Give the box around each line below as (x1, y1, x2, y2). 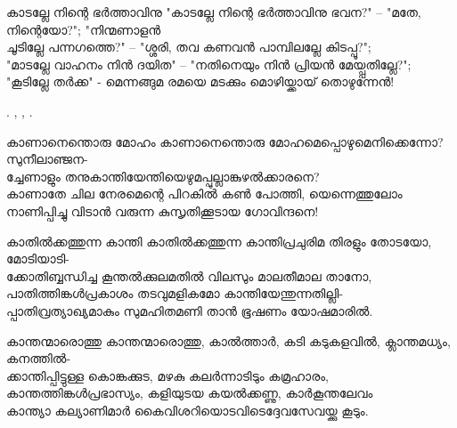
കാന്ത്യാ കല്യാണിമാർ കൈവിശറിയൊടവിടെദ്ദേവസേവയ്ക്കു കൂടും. (6, 400, 369, 419)
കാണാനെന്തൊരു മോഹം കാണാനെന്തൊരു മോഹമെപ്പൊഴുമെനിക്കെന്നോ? (6, 132, 444, 150)
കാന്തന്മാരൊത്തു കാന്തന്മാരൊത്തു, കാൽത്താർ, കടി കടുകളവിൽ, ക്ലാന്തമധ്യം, (6, 331, 451, 350)
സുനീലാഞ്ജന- (6, 149, 88, 168)
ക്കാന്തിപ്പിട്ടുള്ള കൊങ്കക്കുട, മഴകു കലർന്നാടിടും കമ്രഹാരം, (6, 366, 329, 384)
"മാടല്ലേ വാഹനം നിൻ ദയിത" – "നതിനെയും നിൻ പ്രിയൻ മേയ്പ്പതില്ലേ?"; (6, 54, 412, 73)
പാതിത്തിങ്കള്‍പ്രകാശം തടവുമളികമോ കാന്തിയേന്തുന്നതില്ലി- (6, 284, 344, 303)
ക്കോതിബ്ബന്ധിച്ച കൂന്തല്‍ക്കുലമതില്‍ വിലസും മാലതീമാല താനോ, (6, 266, 372, 285)
